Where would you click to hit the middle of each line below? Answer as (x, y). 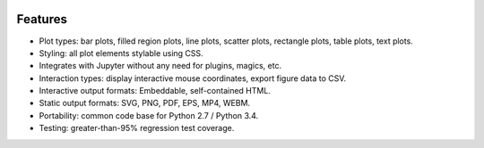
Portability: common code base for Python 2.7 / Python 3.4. (149, 115)
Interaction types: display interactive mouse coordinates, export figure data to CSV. (193, 78)
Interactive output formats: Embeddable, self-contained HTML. (155, 91)
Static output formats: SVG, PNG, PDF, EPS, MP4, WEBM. (145, 103)
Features (42, 19)
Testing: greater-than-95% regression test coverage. (137, 128)
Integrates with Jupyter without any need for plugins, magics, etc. (160, 66)
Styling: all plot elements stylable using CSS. (121, 53)
